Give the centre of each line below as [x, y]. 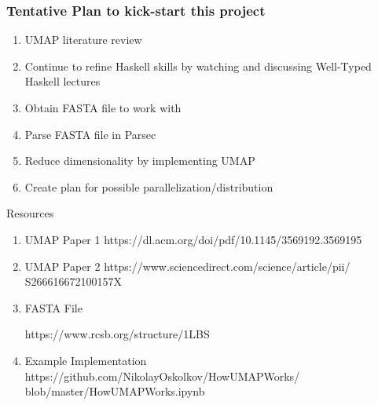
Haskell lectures [62, 81]
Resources [30, 213]
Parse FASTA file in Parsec [90, 134]
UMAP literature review [83, 40]
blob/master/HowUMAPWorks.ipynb [115, 391]
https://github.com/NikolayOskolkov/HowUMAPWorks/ [162, 376]
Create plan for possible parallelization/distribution [149, 186]
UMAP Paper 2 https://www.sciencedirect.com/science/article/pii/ [187, 266]
